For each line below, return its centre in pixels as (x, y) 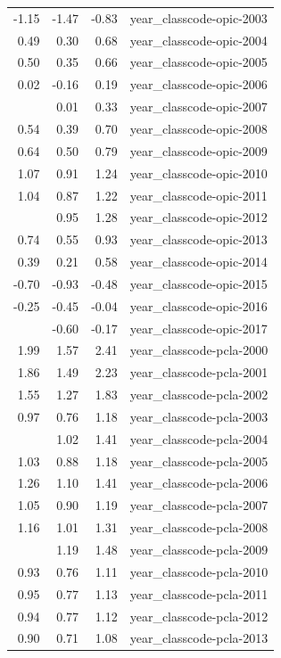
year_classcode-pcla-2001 (199, 372)
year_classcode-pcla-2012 (199, 616)
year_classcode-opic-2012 (198, 217)
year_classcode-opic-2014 (198, 262)
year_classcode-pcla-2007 (199, 505)
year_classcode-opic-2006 (198, 84)
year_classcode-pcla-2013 (199, 638)
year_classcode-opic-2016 (198, 305)
